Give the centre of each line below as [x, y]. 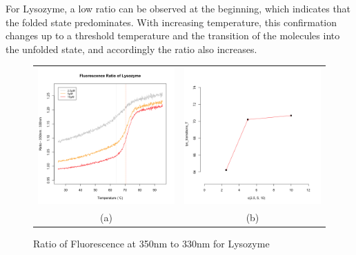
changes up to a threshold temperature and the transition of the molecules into [173, 35]
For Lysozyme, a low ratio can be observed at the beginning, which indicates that [178, 8]
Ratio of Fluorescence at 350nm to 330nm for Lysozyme [151, 244]
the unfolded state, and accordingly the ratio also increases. [131, 49]
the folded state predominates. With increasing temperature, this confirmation [171, 22]
